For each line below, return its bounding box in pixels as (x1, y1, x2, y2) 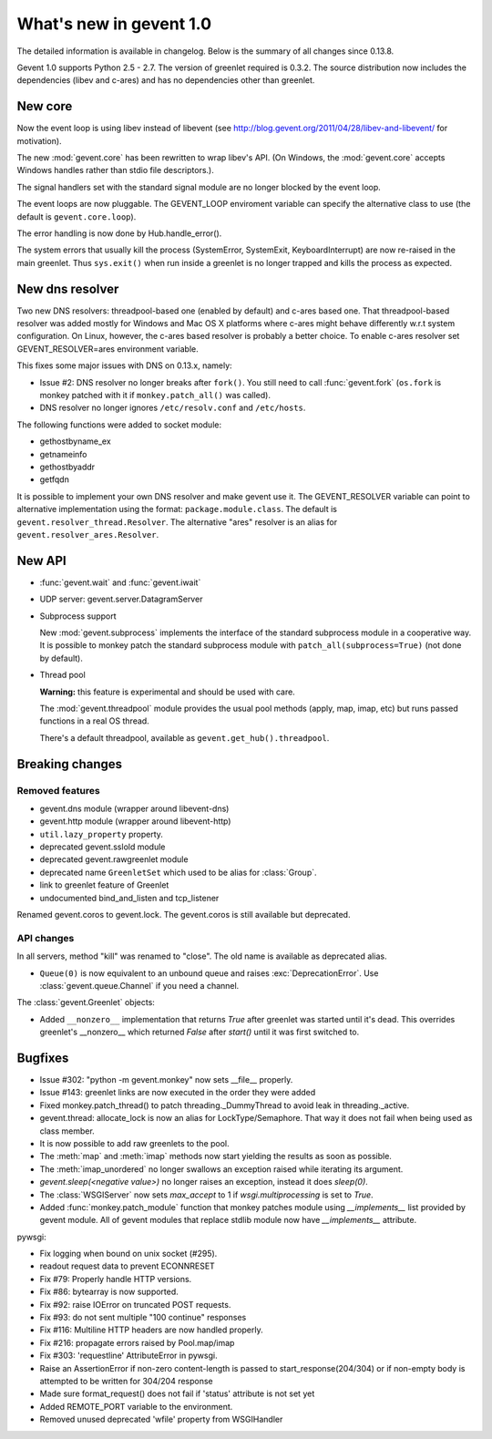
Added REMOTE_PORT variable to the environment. (39, 1401, 233, 1412)
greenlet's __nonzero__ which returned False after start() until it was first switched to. (39, 1026, 360, 1038)
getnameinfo (39, 448, 87, 459)
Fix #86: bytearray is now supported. (39, 1286, 179, 1298)
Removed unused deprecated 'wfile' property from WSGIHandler (39, 1413, 283, 1425)
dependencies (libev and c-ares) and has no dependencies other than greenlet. (16, 75, 315, 86)
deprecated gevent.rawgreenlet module (39, 854, 189, 865)
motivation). (16, 135, 63, 146)
